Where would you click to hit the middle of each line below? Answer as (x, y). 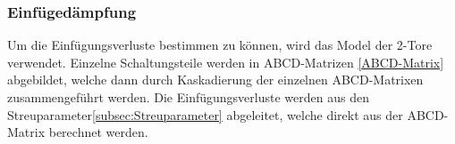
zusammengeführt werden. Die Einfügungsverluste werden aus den (188, 97)
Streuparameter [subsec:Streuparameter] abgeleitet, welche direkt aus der (205, 114)
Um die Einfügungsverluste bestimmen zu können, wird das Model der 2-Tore (220, 45)
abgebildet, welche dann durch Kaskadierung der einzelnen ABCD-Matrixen (215, 80)
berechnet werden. (98, 132)
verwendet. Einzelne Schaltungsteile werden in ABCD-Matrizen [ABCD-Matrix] (226, 62)
